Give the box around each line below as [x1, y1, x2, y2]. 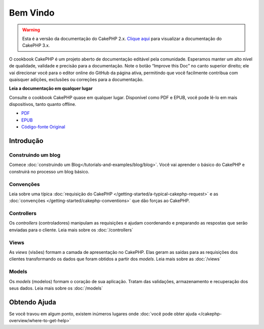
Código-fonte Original [21, 124, 66, 130]
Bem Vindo [9, 7, 55, 18]
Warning [22, 27, 40, 33]
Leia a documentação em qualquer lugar [9, 85, 93, 91]
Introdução [9, 137, 44, 145]
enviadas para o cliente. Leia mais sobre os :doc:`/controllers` [9, 227, 133, 233]
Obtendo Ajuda [9, 298, 56, 306]
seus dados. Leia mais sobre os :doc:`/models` [9, 285, 103, 291]
